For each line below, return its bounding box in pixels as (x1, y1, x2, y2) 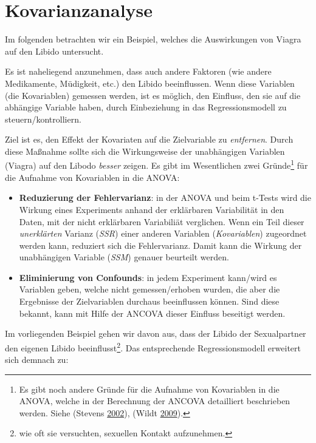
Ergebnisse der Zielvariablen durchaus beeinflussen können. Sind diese (19, 295, 280, 308)
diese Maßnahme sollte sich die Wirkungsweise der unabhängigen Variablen (5, 144, 285, 157)
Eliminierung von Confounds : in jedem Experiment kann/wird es (19, 271, 277, 283)
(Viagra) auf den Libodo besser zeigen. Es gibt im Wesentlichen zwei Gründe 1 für (5, 157, 308, 172)
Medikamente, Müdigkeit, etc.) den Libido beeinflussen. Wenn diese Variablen (5, 76, 295, 89)
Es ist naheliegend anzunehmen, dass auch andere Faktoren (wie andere (5, 65, 272, 78)
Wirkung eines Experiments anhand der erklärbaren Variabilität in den (19, 203, 284, 215)
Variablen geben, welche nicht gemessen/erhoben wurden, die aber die (19, 283, 280, 296)
